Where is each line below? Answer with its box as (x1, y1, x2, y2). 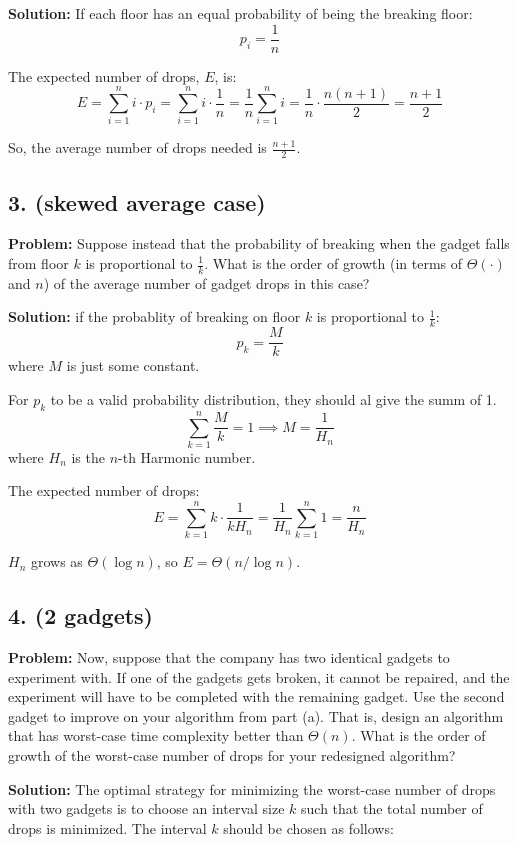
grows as (30, 551, 83, 572)
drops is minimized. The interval (8, 817, 207, 838)
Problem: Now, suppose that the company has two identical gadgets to (8, 646, 450, 667)
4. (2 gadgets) (8, 600, 154, 631)
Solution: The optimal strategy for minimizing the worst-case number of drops (8, 778, 496, 799)
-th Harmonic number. (118, 446, 256, 467)
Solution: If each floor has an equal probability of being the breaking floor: (8, 3, 473, 23)
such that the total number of (301, 798, 483, 819)
